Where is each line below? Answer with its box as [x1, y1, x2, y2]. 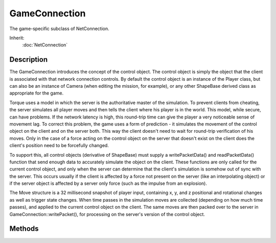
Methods [9, 225, 39, 233]
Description [9, 55, 48, 64]
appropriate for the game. [9, 90, 64, 96]
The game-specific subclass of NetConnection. [9, 26, 109, 32]
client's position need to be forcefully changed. [9, 142, 109, 149]
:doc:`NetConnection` [22, 42, 68, 48]
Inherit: [9, 35, 25, 41]
